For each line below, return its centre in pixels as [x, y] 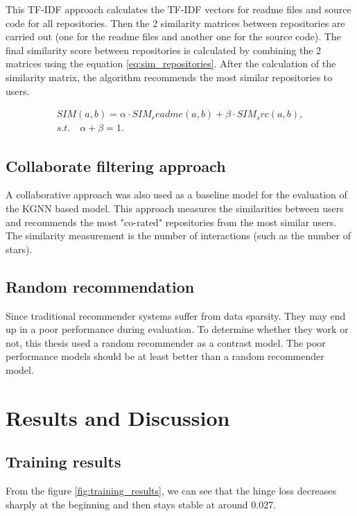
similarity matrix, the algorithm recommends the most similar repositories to [169, 77]
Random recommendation [100, 286]
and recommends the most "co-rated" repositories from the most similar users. [171, 222]
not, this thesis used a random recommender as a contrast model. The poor [166, 342]
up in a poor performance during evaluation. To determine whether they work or [177, 329]
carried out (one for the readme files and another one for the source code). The [173, 36]
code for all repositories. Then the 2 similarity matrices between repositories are [175, 23]
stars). [19, 249]
